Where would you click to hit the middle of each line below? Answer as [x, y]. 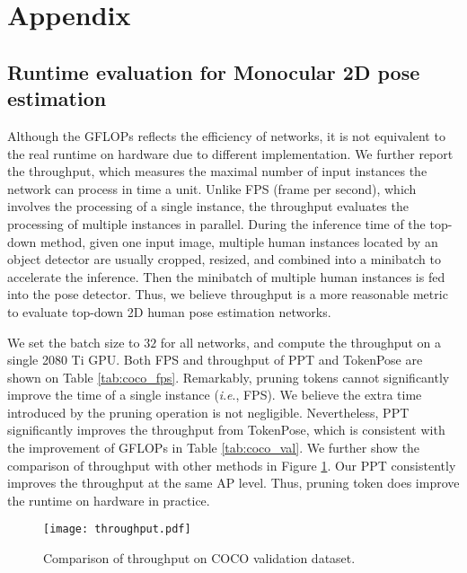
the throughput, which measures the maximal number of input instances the [217, 171]
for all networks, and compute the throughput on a [300, 342]
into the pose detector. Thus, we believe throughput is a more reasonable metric [228, 294]
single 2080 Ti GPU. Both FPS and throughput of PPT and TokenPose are [215, 360]
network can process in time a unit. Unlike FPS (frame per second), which [212, 188]
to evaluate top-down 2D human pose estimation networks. [169, 311]
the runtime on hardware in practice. [109, 500]
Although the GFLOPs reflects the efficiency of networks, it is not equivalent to [226, 135]
